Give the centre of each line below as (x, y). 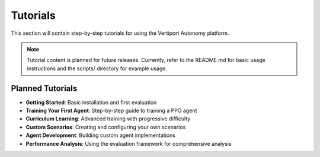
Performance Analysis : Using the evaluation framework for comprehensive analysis (129, 143)
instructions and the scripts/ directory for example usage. (97, 68)
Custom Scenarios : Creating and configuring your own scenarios (106, 127)
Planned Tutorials (44, 88)
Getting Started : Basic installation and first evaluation (91, 102)
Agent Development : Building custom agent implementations (101, 135)
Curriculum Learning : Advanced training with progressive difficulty (108, 119)
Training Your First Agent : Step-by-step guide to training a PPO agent (111, 111)
